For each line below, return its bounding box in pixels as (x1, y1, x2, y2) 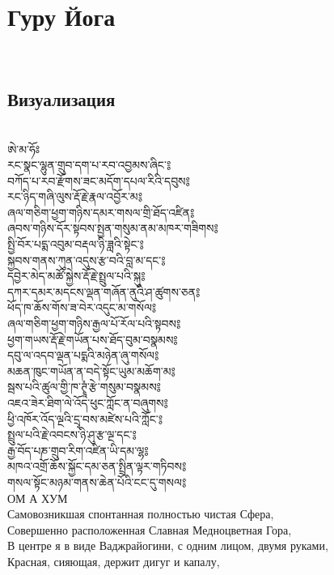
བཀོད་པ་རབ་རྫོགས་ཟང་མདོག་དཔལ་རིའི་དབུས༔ (7, 172, 190, 189)
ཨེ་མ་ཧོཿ (7, 140, 40, 157)
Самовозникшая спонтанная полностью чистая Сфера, (7, 505, 274, 522)
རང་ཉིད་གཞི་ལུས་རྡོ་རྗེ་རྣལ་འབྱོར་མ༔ (7, 188, 142, 205)
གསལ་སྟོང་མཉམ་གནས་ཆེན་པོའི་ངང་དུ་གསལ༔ (7, 473, 187, 490)
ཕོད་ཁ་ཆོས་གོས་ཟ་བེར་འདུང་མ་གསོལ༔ (7, 299, 157, 316)
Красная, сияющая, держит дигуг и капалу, (7, 552, 220, 569)
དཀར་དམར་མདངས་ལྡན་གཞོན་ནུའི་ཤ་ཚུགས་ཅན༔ (7, 283, 201, 300)
